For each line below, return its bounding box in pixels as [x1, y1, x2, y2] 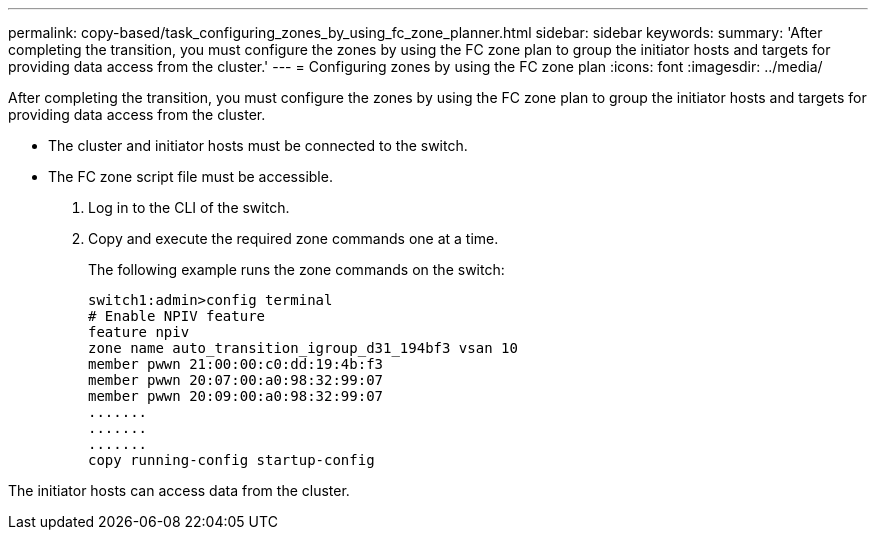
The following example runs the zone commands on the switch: [88, 261, 505, 278]
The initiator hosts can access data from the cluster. [8, 482, 350, 499]
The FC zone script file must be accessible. [48, 168, 333, 185]
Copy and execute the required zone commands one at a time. [88, 230, 499, 247]
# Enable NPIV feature [88, 308, 266, 324]
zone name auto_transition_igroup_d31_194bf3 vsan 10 [88, 340, 518, 356]
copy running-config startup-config [88, 452, 375, 468]
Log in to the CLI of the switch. [88, 199, 290, 216]
